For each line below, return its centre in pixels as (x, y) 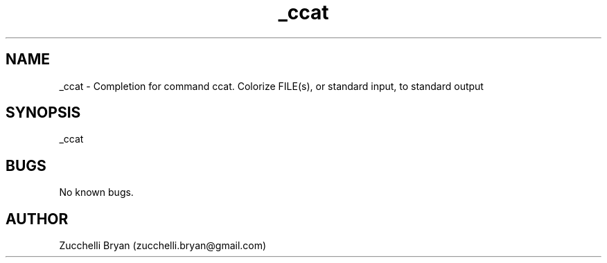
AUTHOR (37, 219)
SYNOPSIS (43, 113)
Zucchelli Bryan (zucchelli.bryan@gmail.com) (163, 246)
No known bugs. (96, 192)
